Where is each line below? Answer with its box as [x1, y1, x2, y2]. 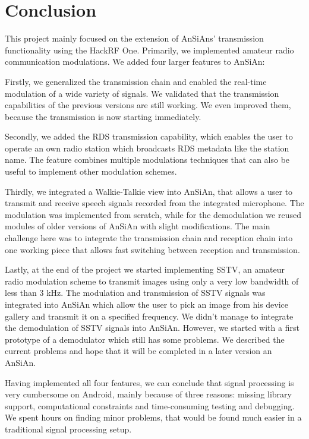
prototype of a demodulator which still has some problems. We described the [5, 333, 285, 345]
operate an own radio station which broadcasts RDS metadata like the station [5, 141, 289, 154]
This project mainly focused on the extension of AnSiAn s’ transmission [5, 32, 264, 45]
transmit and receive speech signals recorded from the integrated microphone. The [5, 197, 304, 209]
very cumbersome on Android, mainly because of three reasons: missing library [5, 388, 292, 400]
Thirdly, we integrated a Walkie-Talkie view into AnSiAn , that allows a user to [5, 185, 293, 197]
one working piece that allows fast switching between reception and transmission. [5, 243, 300, 255]
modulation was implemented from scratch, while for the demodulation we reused [5, 208, 301, 220]
